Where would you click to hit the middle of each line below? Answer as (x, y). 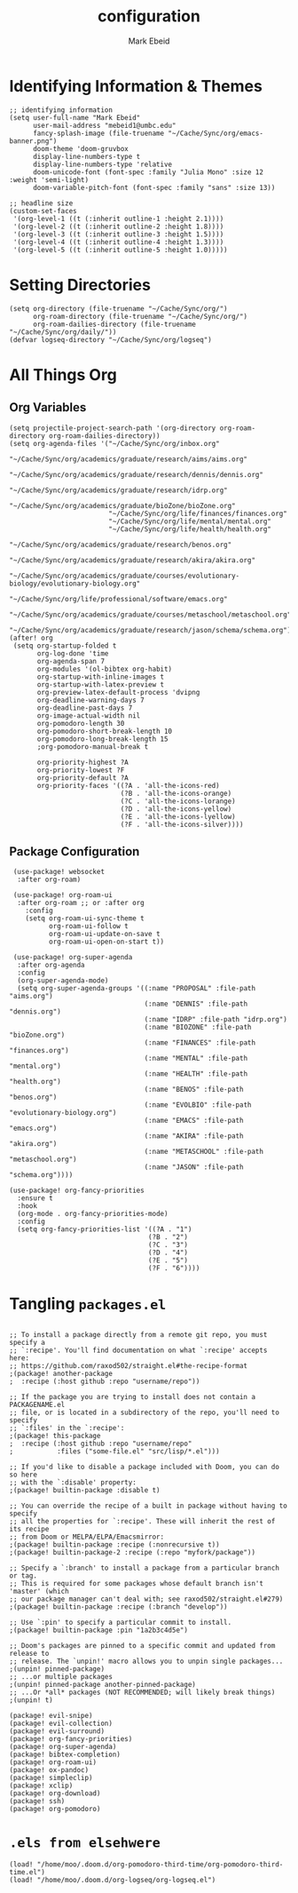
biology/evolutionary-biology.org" (75, 584)
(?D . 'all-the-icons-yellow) (176, 809)
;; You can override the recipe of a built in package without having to (149, 1506)
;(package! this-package (55, 1436)
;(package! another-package (61, 1374)
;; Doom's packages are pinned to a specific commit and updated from (142, 1646)
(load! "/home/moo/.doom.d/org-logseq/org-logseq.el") (113, 1881)
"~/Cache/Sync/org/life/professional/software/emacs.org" (118, 599)
